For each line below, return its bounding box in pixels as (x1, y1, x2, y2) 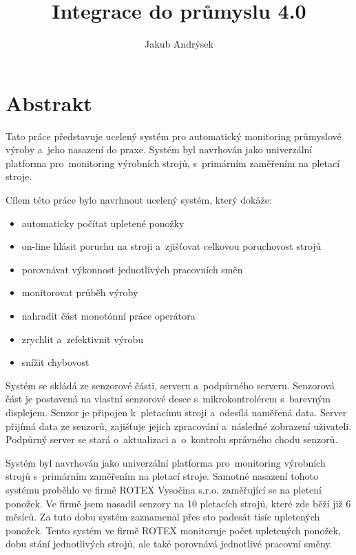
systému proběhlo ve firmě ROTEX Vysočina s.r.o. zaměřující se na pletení (6, 482, 322, 496)
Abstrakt (6, 88, 92, 117)
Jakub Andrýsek (145, 37, 213, 51)
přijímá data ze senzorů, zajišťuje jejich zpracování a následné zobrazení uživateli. (6, 418, 352, 433)
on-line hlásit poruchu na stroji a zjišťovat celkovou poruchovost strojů (21, 239, 322, 253)
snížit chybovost (21, 355, 90, 369)
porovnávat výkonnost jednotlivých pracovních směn (21, 262, 243, 276)
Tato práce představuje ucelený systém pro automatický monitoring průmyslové (6, 128, 342, 143)
